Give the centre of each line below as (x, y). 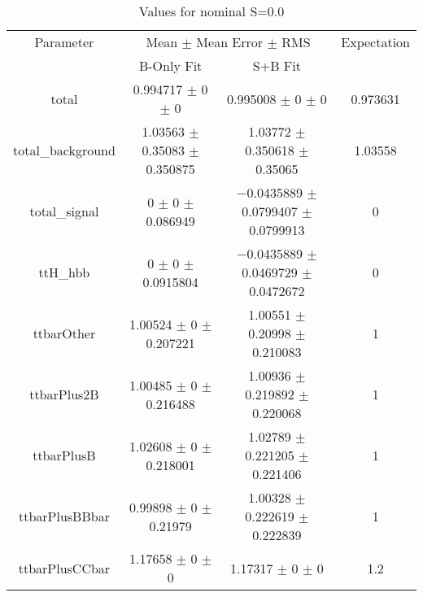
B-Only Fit (170, 65)
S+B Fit (277, 65)
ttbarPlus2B (64, 394)
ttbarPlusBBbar (64, 516)
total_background (64, 150)
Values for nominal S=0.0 (211, 11)
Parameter (64, 42)
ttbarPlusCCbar (64, 568)
